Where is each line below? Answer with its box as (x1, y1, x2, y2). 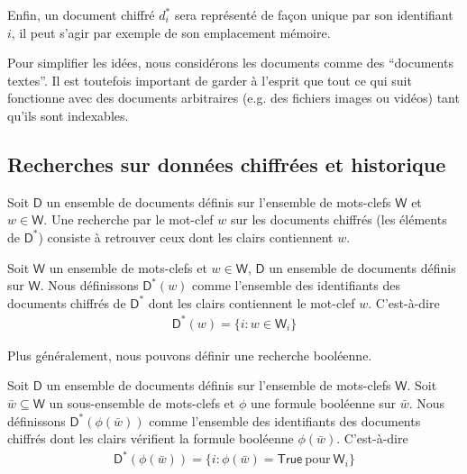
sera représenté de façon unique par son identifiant (174, 5, 453, 23)
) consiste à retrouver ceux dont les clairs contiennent (38, 227, 334, 246)
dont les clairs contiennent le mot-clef (148, 293, 355, 312)
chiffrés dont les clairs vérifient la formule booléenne (7, 429, 294, 448)
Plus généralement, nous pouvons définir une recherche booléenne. (7, 345, 372, 364)
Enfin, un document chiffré (7, 5, 155, 23)
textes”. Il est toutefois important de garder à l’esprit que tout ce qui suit (7, 70, 412, 89)
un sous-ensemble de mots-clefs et (49, 394, 235, 413)
